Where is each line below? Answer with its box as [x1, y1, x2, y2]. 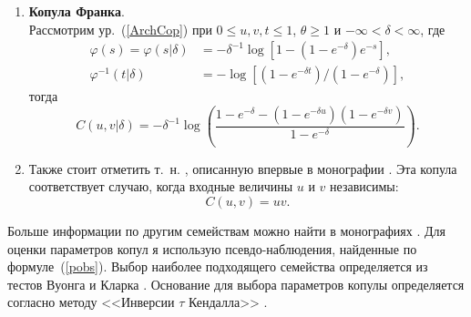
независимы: [330, 177, 399, 196]
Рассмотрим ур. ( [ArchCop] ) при [28, 19, 212, 38]
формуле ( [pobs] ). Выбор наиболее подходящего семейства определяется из [7, 257, 428, 276]
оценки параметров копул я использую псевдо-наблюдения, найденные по [7, 239, 417, 258]
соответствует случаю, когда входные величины [28, 177, 293, 196]
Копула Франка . [28, 2, 125, 20]
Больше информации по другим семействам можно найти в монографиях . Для [7, 220, 445, 240]
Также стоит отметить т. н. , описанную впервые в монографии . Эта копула [28, 158, 457, 178]
